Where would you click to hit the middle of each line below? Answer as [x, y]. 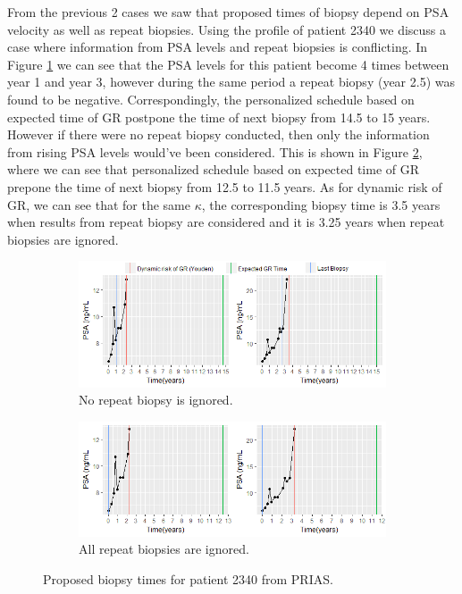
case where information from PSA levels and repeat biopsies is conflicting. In [218, 47]
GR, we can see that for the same [99, 204]
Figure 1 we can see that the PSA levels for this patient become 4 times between [228, 64]
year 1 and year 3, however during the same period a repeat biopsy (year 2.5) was [231, 82]
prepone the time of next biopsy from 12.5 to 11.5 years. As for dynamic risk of [225, 186]
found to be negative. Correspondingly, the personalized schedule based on [211, 99]
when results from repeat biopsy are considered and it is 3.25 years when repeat [226, 222]
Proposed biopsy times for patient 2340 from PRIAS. [188, 579]
